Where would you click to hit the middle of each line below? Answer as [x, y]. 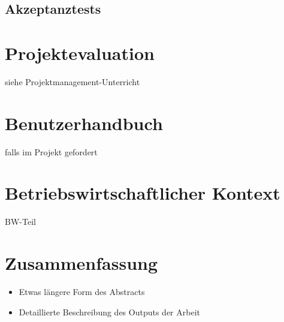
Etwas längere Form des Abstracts [82, 292]
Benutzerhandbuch [84, 123]
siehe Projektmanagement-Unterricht [72, 81]
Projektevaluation [80, 52]
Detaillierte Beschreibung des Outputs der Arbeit [109, 312]
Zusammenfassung [81, 263]
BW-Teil [20, 222]
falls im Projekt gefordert [51, 151]
